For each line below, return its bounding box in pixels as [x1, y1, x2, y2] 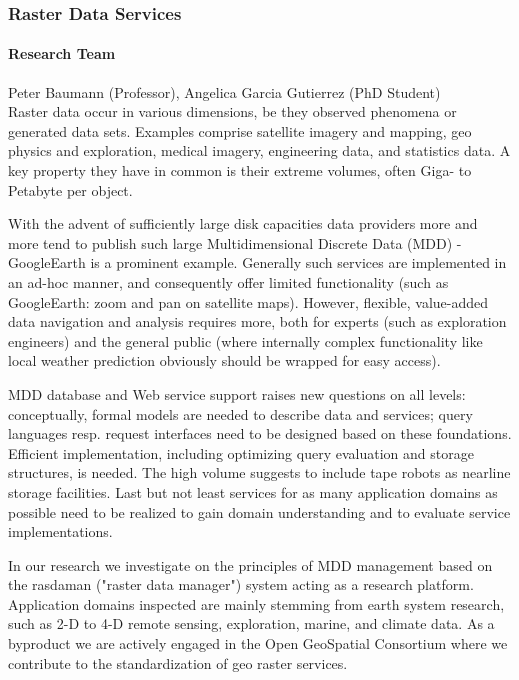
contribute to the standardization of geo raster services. [8, 652, 348, 673]
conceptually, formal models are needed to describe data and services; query [8, 403, 473, 424]
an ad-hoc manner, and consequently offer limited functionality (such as [8, 271, 449, 292]
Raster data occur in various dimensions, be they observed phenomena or [8, 101, 457, 122]
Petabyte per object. [8, 179, 133, 200]
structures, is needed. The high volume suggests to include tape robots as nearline [8, 462, 511, 483]
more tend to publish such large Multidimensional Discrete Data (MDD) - [8, 232, 462, 253]
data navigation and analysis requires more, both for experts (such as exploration [8, 311, 507, 332]
